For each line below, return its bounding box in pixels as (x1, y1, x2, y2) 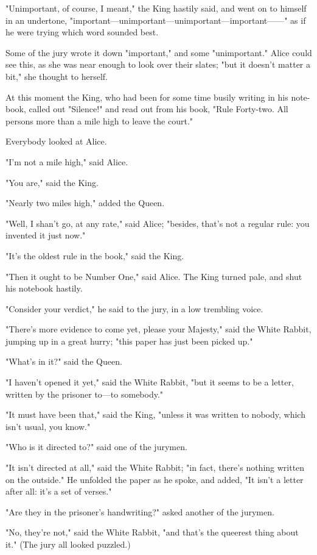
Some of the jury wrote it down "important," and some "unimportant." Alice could (5, 46, 312, 59)
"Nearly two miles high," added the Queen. (5, 196, 165, 209)
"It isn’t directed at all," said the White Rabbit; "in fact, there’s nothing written (5, 461, 305, 474)
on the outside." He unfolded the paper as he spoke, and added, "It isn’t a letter (5, 473, 304, 485)
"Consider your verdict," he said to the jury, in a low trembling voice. (5, 302, 263, 315)
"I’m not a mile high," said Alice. (5, 155, 128, 168)
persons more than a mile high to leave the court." (5, 114, 193, 127)
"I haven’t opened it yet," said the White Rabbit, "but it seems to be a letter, (5, 376, 294, 389)
